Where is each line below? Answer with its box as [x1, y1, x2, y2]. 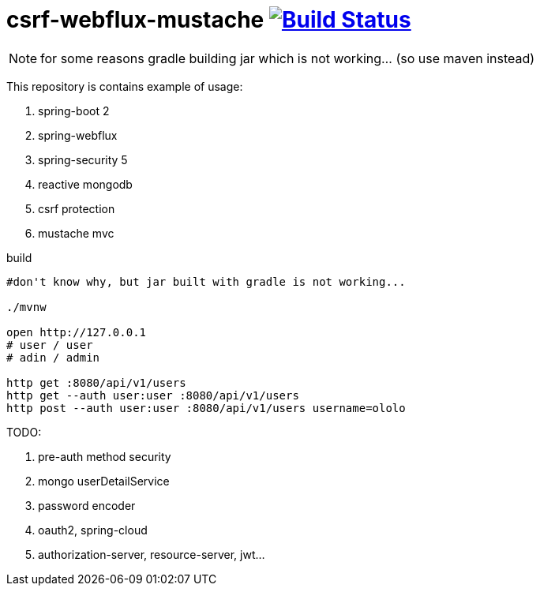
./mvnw [6, 300, 47, 313]
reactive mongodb [38, 177, 133, 191]
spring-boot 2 [38, 103, 110, 118]
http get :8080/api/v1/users [6, 376, 186, 389]
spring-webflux [38, 128, 118, 142]
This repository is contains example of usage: [6, 79, 243, 93]
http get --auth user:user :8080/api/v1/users [6, 388, 299, 402]
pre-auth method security [38, 449, 171, 463]
